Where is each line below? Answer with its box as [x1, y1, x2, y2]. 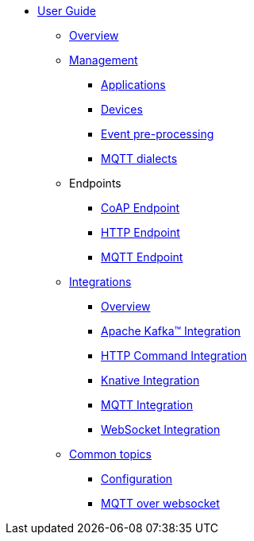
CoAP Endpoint [101, 201, 180, 214]
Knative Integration [101, 373, 200, 387]
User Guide [37, 4, 97, 17]
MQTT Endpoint [101, 250, 183, 264]
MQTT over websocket [101, 497, 220, 510]
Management [69, 53, 138, 67]
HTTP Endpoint [101, 226, 180, 239]
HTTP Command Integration [101, 349, 248, 362]
